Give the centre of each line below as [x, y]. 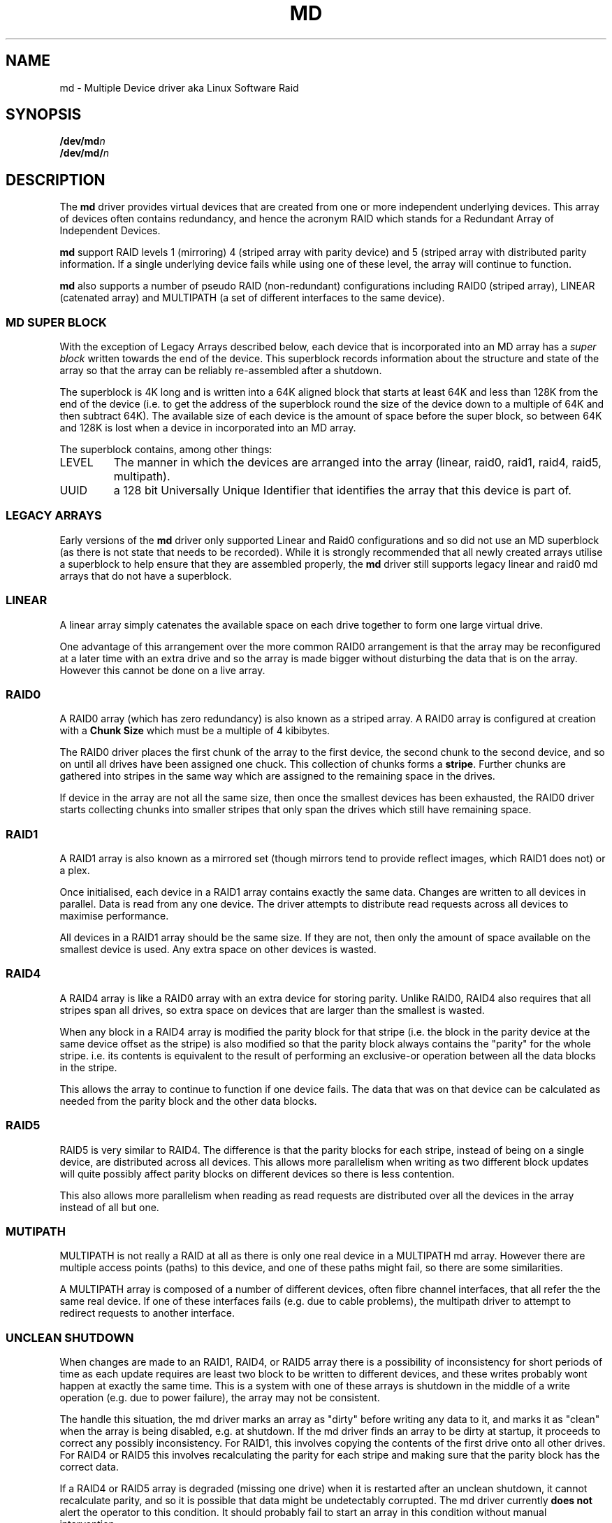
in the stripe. [88, 1067]
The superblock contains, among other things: [166, 450]
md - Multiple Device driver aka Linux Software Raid [179, 87]
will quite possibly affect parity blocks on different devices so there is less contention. [257, 1173]
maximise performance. [114, 916]
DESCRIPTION [56, 180]
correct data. [89, 1467]
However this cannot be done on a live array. [162, 670]
